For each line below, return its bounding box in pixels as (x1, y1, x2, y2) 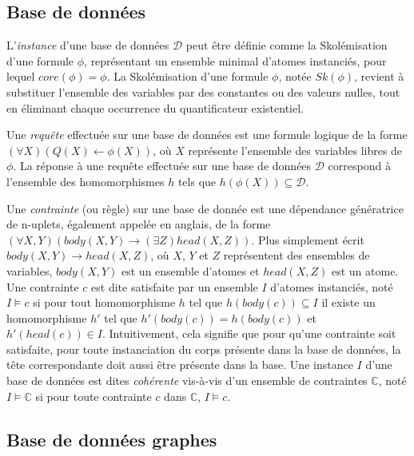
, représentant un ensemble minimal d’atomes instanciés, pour (84, 52, 387, 69)
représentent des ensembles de (223, 247, 370, 264)
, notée (278, 68, 312, 85)
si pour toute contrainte (35, 387, 152, 404)
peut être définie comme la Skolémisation (185, 37, 388, 54)
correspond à (328, 157, 391, 174)
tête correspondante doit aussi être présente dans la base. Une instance (6, 356, 353, 373)
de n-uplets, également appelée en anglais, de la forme (6, 216, 271, 232)
